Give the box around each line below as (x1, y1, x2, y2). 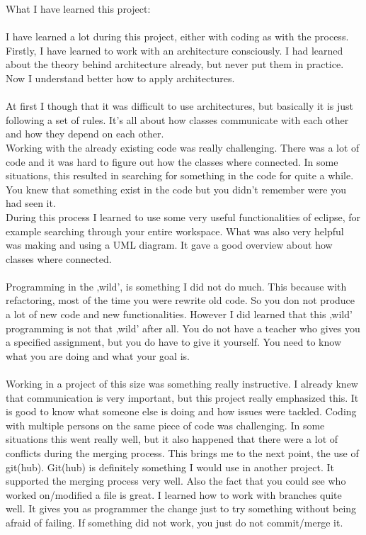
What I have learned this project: (6, 1, 151, 16)
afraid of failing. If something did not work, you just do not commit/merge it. (6, 514, 343, 529)
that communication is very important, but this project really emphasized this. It (6, 390, 359, 405)
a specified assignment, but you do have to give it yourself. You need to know (6, 334, 341, 349)
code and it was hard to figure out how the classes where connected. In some (6, 154, 338, 169)
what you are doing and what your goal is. (6, 348, 190, 363)
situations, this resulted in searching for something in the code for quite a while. (6, 168, 354, 183)
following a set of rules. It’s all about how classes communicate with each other (6, 112, 349, 127)
